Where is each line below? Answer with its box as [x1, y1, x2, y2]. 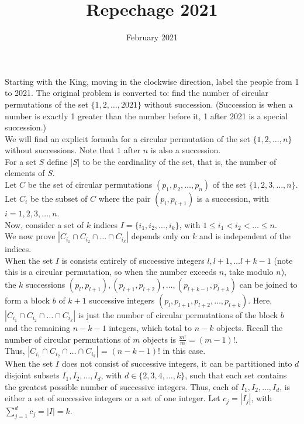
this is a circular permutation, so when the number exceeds [5, 266, 217, 278]
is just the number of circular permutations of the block [78, 309, 278, 321]
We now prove [5, 230, 56, 242]
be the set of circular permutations [27, 178, 153, 191]
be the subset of [30, 192, 88, 205]
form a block [5, 294, 50, 306]
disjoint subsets [5, 369, 60, 381]
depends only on [131, 230, 190, 242]
